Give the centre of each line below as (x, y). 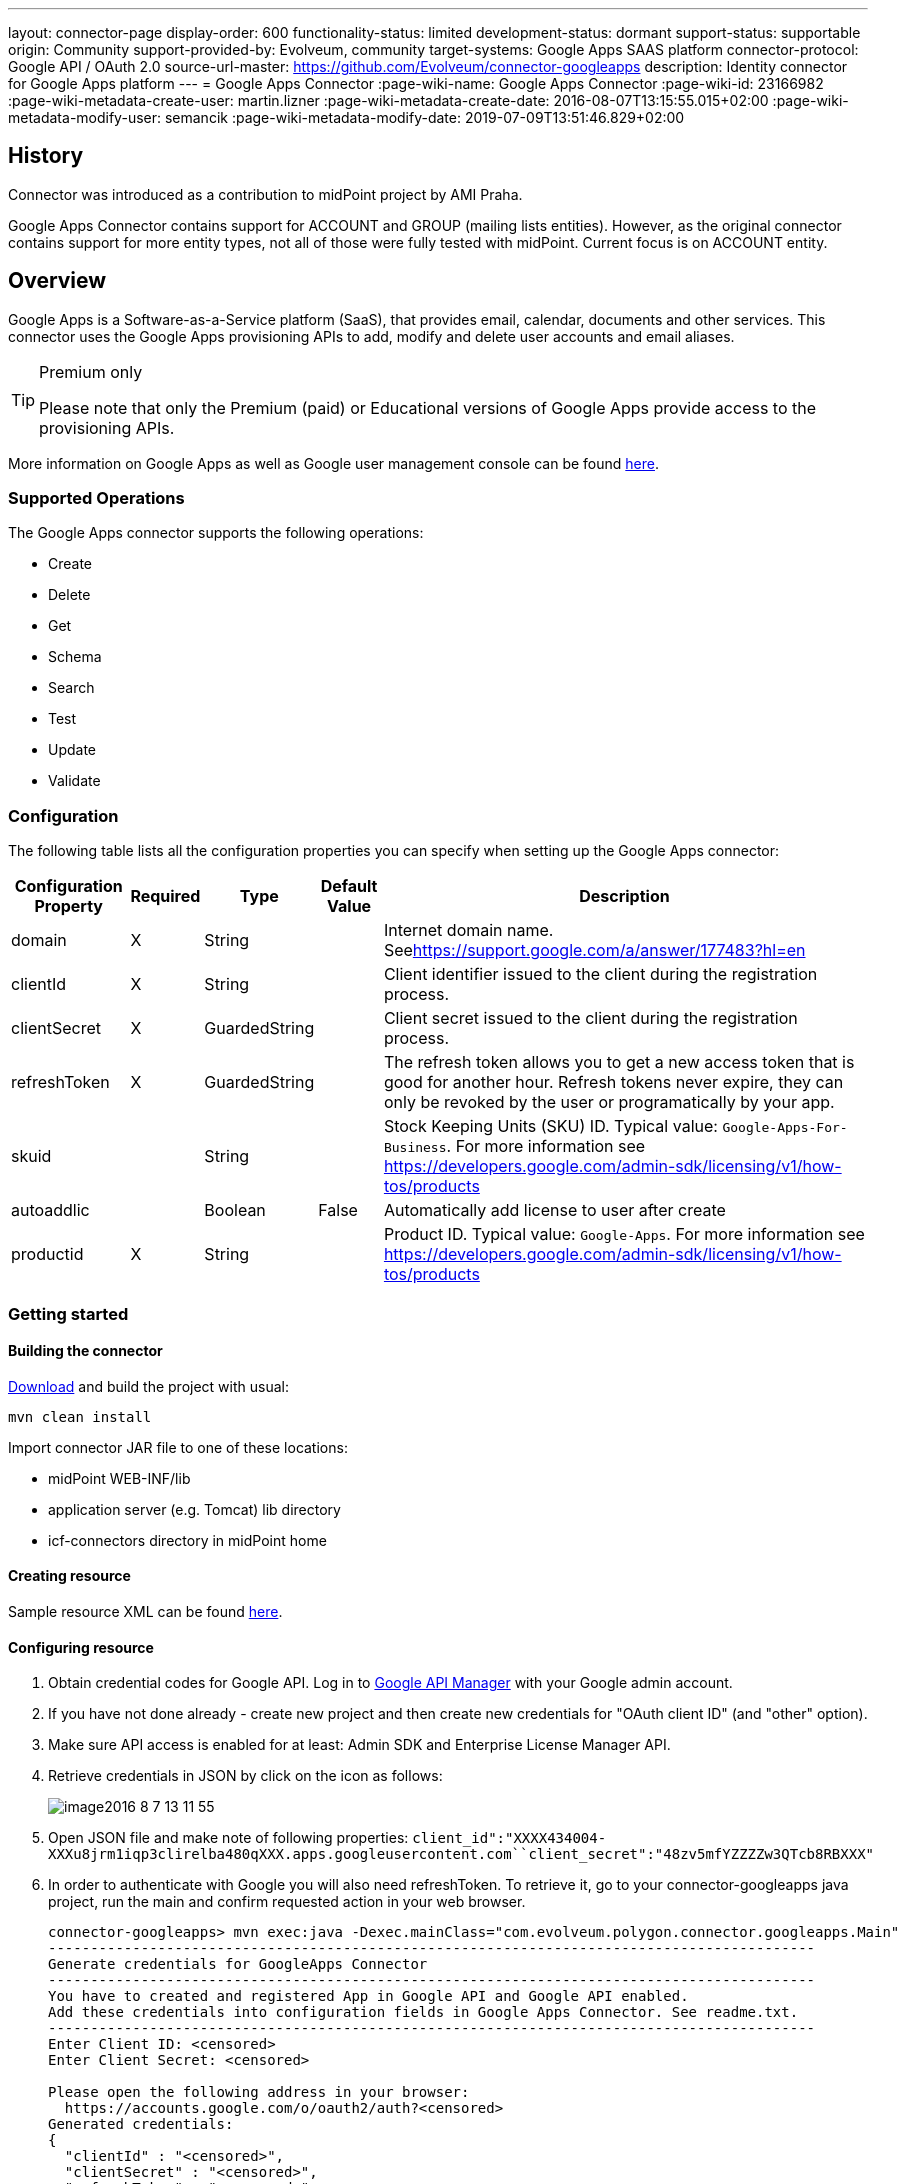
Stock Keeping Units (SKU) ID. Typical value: (550, 1126)
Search (71, 688)
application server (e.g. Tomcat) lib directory (194, 1509)
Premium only (91, 371)
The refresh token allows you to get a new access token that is (619, 1062)
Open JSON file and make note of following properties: (228, 1838)
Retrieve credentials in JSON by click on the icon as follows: (245, 1776)
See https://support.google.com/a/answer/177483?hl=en (594, 950)
